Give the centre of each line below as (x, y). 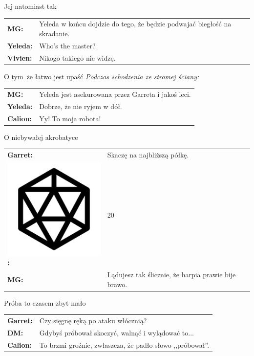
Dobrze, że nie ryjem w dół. (81, 106)
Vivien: (20, 57)
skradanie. (54, 33)
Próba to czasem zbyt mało (45, 302)
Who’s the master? (67, 45)
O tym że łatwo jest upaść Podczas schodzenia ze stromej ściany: (102, 76)
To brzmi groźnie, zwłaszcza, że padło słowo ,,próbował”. (124, 345)
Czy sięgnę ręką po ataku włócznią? (93, 321)
